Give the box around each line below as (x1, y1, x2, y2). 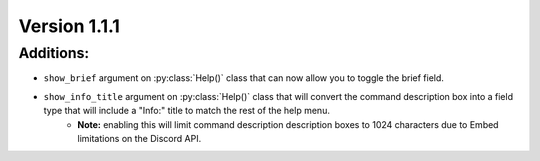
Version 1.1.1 (18, 15, 120, 37)
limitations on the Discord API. (77, 132, 202, 144)
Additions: (18, 44, 90, 62)
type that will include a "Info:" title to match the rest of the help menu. (43, 105, 330, 117)
